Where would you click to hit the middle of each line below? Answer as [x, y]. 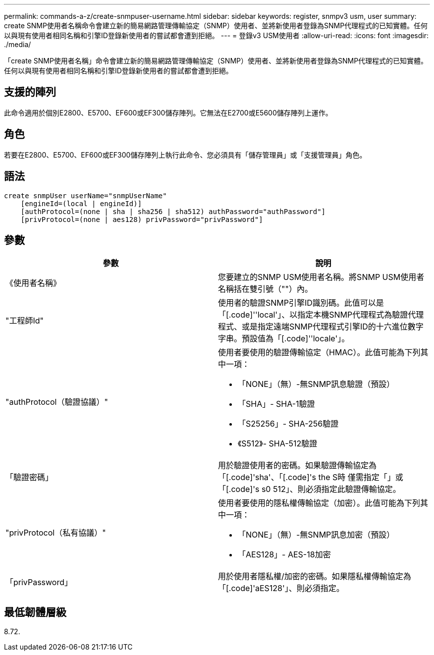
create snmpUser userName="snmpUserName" [85, 195]
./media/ [18, 44]
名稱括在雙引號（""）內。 [265, 289]
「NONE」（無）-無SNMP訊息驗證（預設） [316, 384]
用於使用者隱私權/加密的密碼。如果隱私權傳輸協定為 [315, 576]
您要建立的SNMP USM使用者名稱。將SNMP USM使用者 [321, 277]
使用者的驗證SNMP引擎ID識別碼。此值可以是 [301, 303]
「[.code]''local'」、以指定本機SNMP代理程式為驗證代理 [321, 315]
